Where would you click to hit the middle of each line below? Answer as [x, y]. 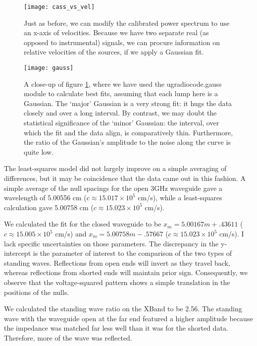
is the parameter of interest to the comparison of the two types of [132, 253]
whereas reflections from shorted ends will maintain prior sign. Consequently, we [126, 272]
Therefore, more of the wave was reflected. [68, 337]
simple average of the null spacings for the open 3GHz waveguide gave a [113, 188]
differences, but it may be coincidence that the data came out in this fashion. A [125, 178]
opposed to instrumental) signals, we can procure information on [122, 42]
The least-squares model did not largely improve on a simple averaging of [115, 168]
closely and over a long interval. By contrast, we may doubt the [120, 113]
